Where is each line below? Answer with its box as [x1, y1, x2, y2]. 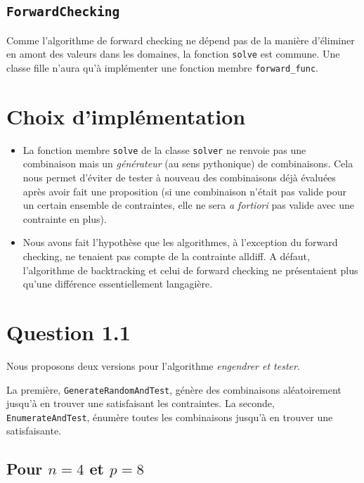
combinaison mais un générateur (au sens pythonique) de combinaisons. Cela [22, 156, 353, 171]
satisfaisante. [6, 423, 62, 438]
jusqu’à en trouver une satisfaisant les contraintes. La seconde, [6, 396, 275, 411]
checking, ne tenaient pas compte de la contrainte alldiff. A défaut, [22, 249, 310, 264]
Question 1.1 [6, 318, 131, 346]
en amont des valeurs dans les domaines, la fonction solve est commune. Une [6, 46, 340, 61]
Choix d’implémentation [6, 101, 246, 130]
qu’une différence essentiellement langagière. [22, 276, 213, 291]
